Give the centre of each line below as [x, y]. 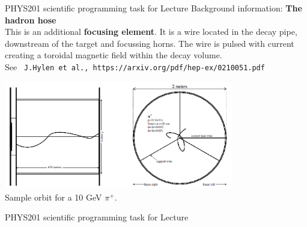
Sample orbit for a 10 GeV [53, 197]
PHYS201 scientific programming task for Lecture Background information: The [153, 8]
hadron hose [31, 20]
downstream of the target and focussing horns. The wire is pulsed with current [150, 43]
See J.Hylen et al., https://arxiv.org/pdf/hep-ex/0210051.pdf [135, 66]
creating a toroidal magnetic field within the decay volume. [114, 55]
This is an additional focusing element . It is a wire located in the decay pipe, [151, 32]
